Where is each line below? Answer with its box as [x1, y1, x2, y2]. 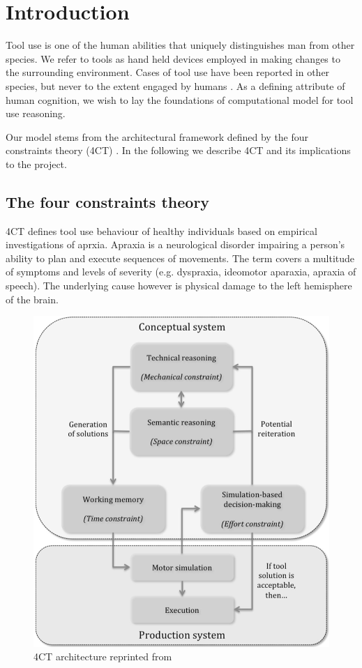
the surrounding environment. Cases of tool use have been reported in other [6, 65, 330, 79]
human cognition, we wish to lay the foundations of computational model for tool [6, 92, 354, 107]
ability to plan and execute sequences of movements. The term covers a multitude [6, 250, 355, 265]
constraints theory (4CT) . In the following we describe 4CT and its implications [6, 143, 351, 158]
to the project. [6, 156, 67, 171]
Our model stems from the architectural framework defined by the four [6, 129, 309, 144]
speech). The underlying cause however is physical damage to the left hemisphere [6, 278, 352, 293]
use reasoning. [6, 106, 66, 121]
